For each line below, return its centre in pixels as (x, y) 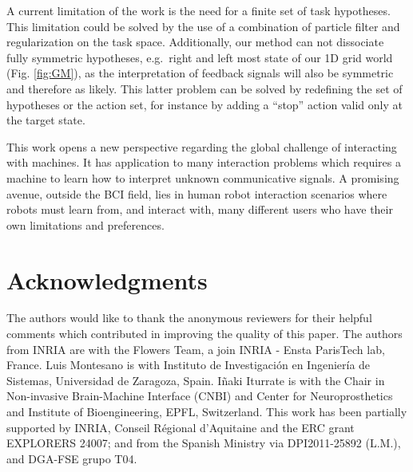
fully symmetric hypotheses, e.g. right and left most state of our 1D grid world (200, 57)
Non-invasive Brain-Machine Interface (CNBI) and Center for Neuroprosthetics (200, 396)
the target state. (46, 120)
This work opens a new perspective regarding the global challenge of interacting (202, 146)
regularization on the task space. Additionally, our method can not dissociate (195, 42)
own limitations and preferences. (85, 224)
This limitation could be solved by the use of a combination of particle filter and (203, 26)
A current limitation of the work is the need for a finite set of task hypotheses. (199, 10)
